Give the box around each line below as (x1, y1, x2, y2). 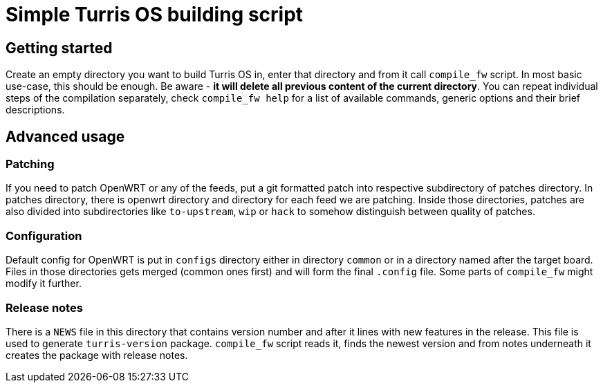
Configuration (6, 228, 82, 243)
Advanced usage (6, 127, 125, 145)
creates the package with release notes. (6, 349, 188, 361)
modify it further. (6, 277, 82, 290)
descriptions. (6, 104, 65, 116)
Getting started (6, 39, 113, 57)
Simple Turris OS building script (6, 3, 304, 26)
